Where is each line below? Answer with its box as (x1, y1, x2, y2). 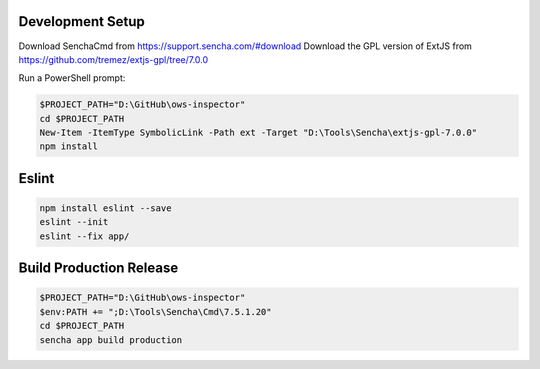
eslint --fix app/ (39, 230, 130, 242)
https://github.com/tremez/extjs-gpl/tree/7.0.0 (18, 53, 209, 65)
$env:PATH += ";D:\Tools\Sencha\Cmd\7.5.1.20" (39, 306, 272, 317)
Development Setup (18, 13, 145, 30)
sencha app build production (39, 334, 183, 345)
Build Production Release (18, 260, 179, 277)
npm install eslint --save (39, 203, 172, 214)
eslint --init (39, 216, 109, 228)
